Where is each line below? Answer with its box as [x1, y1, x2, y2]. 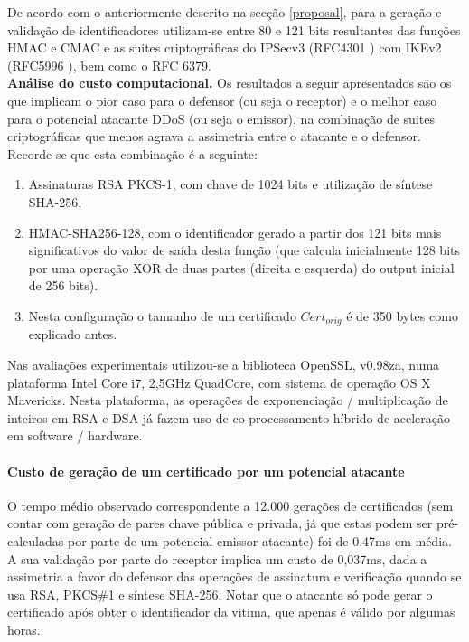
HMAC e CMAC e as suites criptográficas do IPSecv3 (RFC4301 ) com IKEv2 [7, 38, 442, 57]
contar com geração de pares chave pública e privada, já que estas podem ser [7, 514, 433, 533]
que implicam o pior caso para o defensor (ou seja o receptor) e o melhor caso [7, 90, 437, 109]
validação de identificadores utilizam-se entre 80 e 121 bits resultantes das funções [7, 20, 461, 39]
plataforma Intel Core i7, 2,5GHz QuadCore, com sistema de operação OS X [7, 373, 431, 392]
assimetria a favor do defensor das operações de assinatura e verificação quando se [7, 567, 462, 586]
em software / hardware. [7, 426, 143, 445]
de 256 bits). [28, 276, 98, 295]
